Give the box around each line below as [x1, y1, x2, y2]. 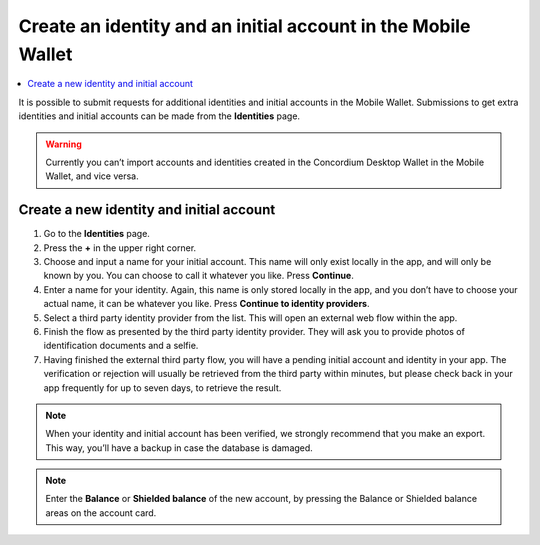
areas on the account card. [45, 506, 157, 519]
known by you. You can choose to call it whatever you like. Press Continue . [43, 270, 354, 282]
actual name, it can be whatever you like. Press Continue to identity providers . [43, 298, 370, 310]
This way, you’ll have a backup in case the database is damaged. [45, 441, 314, 454]
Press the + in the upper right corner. [43, 241, 197, 254]
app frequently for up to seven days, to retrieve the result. [43, 381, 282, 394]
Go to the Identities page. [43, 228, 150, 240]
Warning [45, 138, 82, 150]
